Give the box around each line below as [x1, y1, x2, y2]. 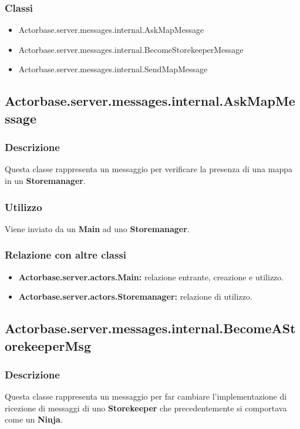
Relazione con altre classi [5, 247, 127, 262]
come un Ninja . [5, 413, 63, 425]
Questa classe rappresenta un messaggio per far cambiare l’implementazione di [5, 390, 287, 403]
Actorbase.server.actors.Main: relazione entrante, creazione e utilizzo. [18, 270, 284, 283]
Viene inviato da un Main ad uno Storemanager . [5, 222, 190, 234]
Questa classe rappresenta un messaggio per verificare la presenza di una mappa [5, 163, 292, 175]
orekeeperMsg [5, 336, 91, 354]
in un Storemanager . [5, 174, 86, 186]
